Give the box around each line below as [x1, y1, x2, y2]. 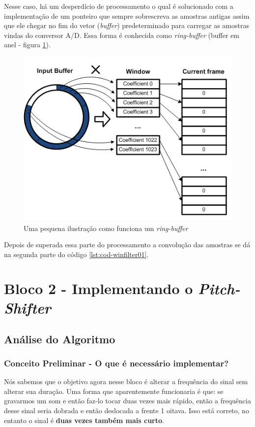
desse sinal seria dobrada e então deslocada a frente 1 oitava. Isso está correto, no [4, 405, 249, 415]
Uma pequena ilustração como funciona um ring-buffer [24, 223, 188, 233]
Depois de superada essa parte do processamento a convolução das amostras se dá [4, 239, 251, 250]
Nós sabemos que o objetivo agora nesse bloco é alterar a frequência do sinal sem [4, 376, 248, 387]
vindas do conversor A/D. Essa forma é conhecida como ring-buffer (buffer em [4, 30, 240, 40]
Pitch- [198, 278, 240, 298]
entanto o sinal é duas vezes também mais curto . [4, 415, 164, 425]
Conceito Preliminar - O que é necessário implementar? [4, 357, 229, 369]
